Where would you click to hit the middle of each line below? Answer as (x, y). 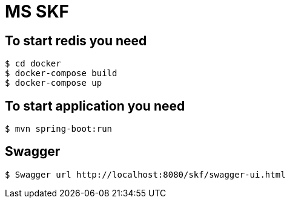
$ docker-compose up (54, 83)
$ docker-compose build (61, 73)
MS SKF (37, 11)
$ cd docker (33, 64)
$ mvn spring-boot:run (59, 129)
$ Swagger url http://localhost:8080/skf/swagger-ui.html (145, 174)
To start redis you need (76, 40)
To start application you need (95, 106)
